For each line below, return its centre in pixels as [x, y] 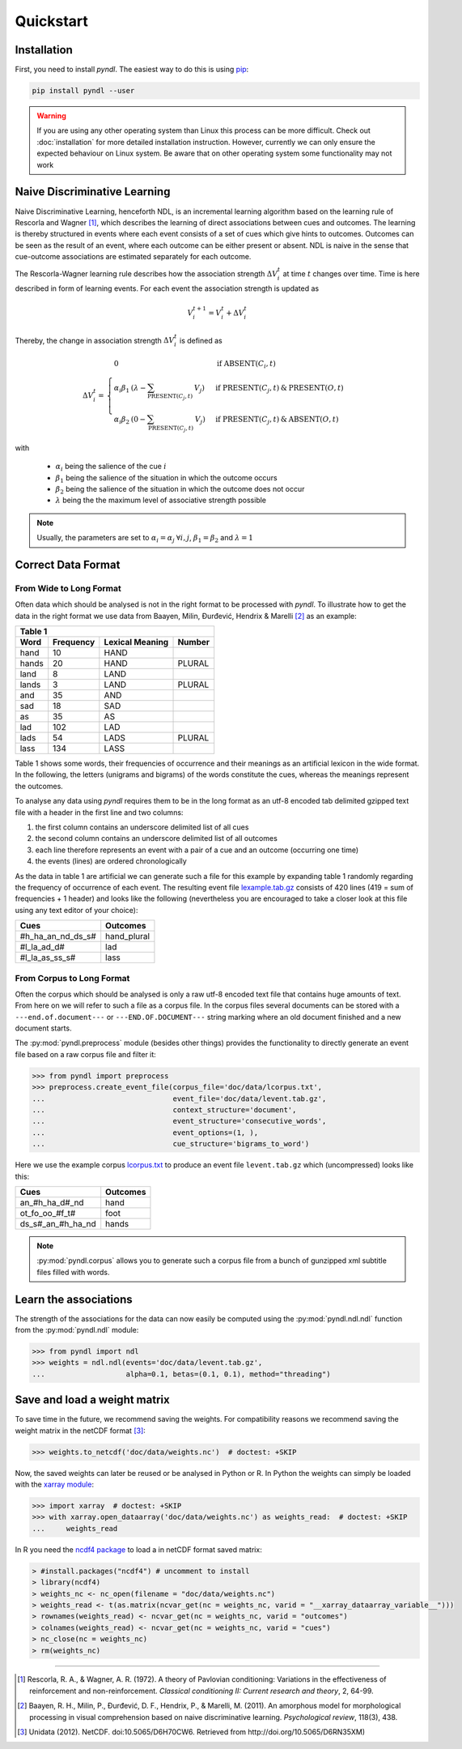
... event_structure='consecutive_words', [179, 1121]
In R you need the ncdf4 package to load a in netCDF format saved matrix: [138, 1549]
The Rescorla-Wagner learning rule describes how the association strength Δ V [146, 274]
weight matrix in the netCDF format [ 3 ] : [80, 1431]
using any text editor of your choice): [76, 910]
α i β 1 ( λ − [130, 389]
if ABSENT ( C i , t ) [246, 365]
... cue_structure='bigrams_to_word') [171, 1144]
